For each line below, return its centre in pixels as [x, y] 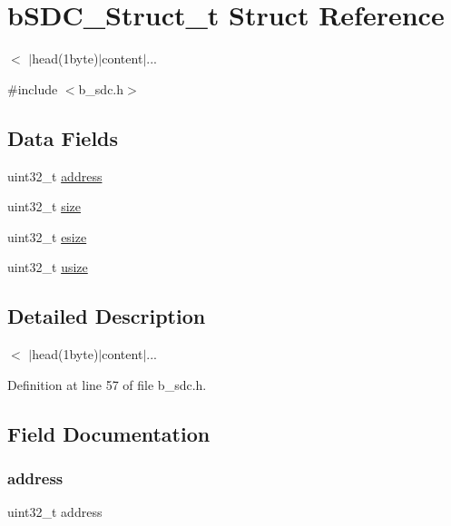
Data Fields [63, 137]
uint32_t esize [47, 236]
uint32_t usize [48, 267]
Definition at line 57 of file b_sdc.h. [107, 384]
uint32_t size [44, 206]
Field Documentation [109, 433]
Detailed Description [107, 316]
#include [33, 88]
